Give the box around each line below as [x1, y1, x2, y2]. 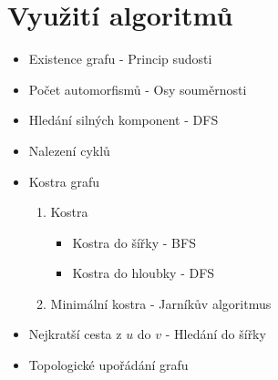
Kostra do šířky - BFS [72, 232, 196, 252]
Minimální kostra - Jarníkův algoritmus [50, 293, 272, 313]
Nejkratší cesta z [28, 324, 122, 344]
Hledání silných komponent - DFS [28, 110, 219, 129]
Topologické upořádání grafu [28, 355, 189, 375]
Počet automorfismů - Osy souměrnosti [28, 79, 247, 98]
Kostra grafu [28, 171, 99, 190]
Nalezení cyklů [28, 140, 110, 159]
